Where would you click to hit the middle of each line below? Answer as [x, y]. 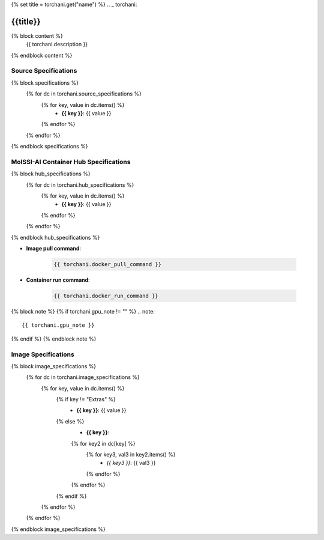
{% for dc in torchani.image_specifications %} [83, 377]
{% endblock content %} [42, 55]
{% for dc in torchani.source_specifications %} [84, 94]
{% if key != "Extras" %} [86, 399]
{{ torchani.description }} [57, 44]
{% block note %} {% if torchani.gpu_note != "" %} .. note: [83, 311]
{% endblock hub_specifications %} [55, 237]
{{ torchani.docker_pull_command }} [108, 265]
